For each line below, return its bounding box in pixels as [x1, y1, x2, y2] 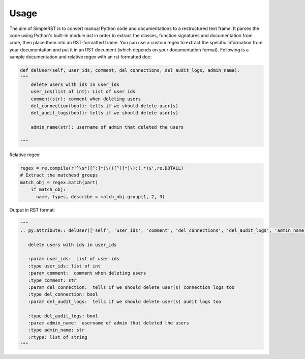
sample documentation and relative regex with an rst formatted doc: [9, 54, 152, 60]
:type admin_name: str [28, 327, 85, 333]
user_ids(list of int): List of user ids [30, 89, 136, 95]
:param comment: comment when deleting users [28, 270, 146, 276]
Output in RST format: [9, 206, 55, 213]
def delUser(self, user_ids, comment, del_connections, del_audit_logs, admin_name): [20, 68, 240, 73]
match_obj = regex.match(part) [20, 179, 99, 185]
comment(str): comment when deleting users [30, 96, 141, 102]
